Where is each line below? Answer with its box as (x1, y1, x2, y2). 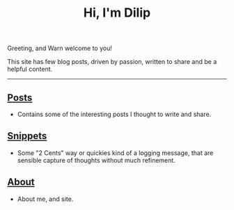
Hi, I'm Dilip (83, 5, 151, 21)
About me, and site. (17, 195, 74, 203)
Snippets (7, 130, 47, 142)
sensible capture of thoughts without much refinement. (17, 156, 175, 164)
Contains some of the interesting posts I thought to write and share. (17, 110, 212, 118)
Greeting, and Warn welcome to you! (7, 44, 113, 53)
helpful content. (7, 65, 53, 74)
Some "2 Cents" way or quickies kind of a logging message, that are (17, 148, 214, 157)
